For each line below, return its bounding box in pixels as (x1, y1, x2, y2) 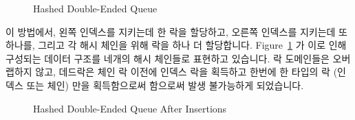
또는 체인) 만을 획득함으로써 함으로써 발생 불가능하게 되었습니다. (26, 77, 304, 92)
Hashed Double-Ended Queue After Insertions (33, 101, 227, 115)
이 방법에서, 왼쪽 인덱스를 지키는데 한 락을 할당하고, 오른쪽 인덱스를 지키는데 (6, 24, 336, 38)
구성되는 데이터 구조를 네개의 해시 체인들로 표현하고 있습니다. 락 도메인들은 (6, 51, 330, 65)
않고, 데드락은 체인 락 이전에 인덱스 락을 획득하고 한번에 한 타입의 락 (35, 64, 330, 79)
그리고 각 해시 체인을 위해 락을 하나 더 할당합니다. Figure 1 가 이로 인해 (38, 38, 347, 52)
